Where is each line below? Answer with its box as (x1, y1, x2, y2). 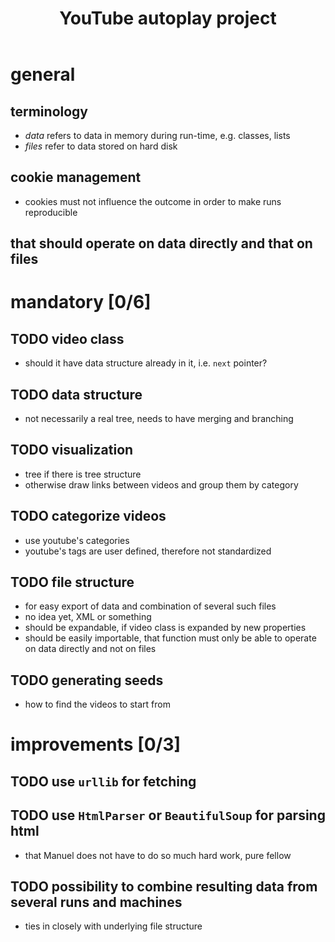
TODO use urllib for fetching (10, 773, 197, 790)
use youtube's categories (24, 534, 130, 546)
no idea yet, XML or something (24, 611, 152, 623)
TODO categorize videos (10, 508, 167, 525)
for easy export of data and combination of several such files (24, 600, 277, 612)
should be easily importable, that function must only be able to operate (24, 632, 317, 644)
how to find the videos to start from (24, 698, 171, 711)
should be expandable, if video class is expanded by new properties (24, 622, 307, 634)
